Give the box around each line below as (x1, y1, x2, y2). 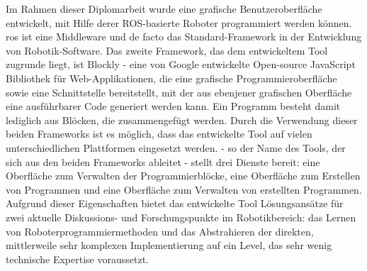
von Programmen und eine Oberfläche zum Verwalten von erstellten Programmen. (6, 182, 362, 197)
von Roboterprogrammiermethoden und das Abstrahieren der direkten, (6, 223, 314, 238)
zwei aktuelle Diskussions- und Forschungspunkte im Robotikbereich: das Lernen (6, 209, 356, 224)
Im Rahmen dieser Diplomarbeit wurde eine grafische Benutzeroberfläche (6, 1, 322, 16)
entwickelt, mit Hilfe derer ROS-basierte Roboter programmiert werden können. (6, 15, 352, 30)
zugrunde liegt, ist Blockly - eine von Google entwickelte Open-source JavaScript (6, 57, 356, 72)
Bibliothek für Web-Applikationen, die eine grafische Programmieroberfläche (6, 70, 337, 85)
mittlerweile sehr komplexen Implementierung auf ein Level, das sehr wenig (6, 238, 332, 253)
